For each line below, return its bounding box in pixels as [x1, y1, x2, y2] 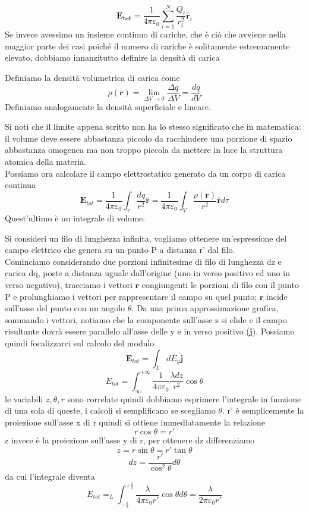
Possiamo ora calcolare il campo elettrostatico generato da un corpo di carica [5, 167, 286, 179]
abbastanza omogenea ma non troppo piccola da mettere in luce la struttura [5, 143, 283, 156]
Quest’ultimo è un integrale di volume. [5, 211, 146, 224]
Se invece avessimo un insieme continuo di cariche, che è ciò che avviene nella [5, 28, 286, 40]
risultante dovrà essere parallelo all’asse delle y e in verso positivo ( [5, 325, 250, 337]
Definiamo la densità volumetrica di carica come [5, 71, 180, 83]
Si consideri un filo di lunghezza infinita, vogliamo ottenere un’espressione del [5, 232, 287, 244]
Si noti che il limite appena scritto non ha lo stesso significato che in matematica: [5, 120, 301, 133]
